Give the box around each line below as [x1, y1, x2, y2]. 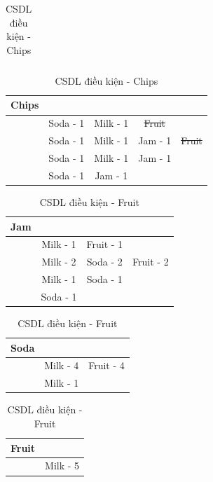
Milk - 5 [45, 458, 80, 473]
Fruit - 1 [86, 237, 123, 252]
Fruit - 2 [132, 254, 169, 269]
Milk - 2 [41, 254, 76, 269]
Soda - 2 [86, 254, 123, 269]
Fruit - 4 [88, 358, 125, 373]
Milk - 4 [44, 358, 79, 373]
